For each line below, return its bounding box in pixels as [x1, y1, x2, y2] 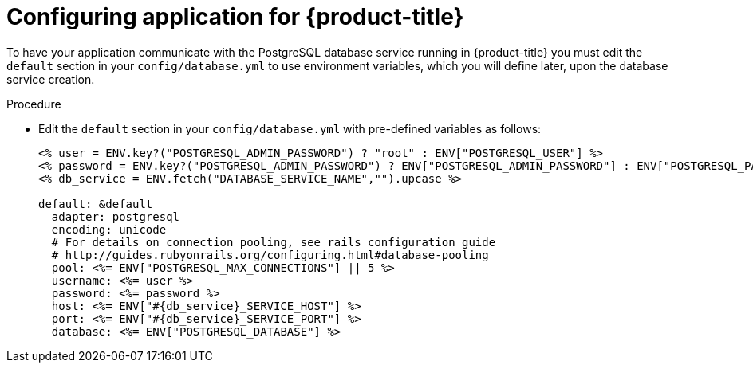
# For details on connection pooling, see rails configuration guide [51, 235, 496, 249]
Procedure [6, 96, 61, 111]
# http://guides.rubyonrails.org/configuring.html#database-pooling [51, 248, 489, 261]
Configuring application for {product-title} [6, 3, 464, 30]
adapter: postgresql [51, 210, 180, 223]
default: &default [38, 197, 153, 210]
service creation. [6, 72, 95, 86]
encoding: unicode [51, 222, 167, 236]
